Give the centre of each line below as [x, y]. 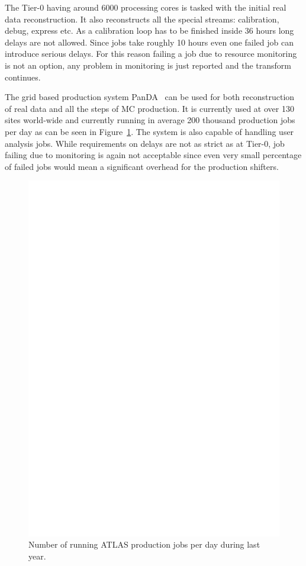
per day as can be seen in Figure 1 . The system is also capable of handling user [149, 131]
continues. [23, 77]
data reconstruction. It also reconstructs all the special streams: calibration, [142, 19]
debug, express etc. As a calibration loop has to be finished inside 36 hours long [149, 30]
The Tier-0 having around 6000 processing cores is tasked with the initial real [146, 7]
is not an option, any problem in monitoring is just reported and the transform [148, 65]
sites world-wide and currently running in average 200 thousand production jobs [150, 120]
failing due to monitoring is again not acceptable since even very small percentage [153, 155]
